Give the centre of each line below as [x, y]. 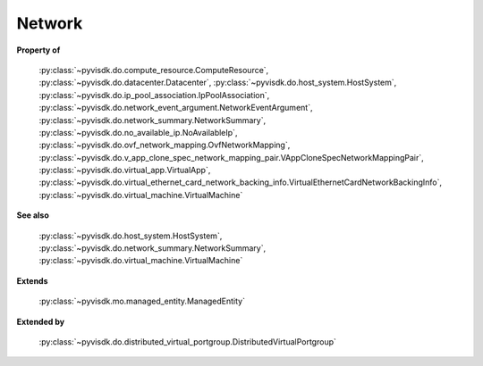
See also [33, 215]
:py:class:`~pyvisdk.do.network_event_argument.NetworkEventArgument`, [176, 108]
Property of [38, 50]
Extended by [41, 321]
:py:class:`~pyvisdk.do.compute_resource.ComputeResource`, [154, 70]
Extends [32, 280]
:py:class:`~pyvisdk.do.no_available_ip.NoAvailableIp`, [138, 132]
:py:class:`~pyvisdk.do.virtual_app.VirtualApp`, [125, 171]
